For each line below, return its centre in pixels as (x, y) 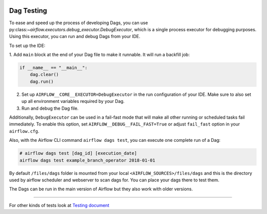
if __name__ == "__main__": (53, 68)
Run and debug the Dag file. (50, 108)
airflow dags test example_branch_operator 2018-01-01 (87, 160)
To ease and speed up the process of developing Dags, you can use (79, 23)
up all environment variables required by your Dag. (73, 101)
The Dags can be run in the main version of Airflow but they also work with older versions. (101, 189)
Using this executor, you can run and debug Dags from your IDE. (75, 37)
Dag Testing (28, 11)
